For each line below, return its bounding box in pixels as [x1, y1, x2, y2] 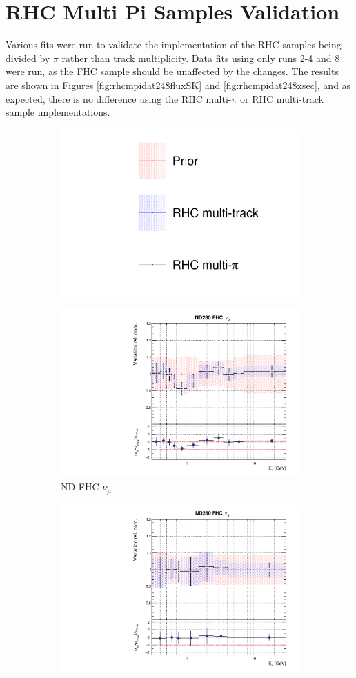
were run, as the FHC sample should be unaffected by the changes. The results [6, 64, 339, 79]
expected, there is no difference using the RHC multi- [6, 91, 232, 106]
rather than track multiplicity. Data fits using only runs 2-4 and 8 [61, 50, 340, 65]
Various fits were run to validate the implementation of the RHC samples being [6, 37, 342, 52]
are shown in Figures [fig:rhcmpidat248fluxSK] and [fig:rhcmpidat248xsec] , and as [6, 77, 351, 92]
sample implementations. [6, 105, 110, 119]
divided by [6, 50, 50, 65]
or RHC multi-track [240, 91, 324, 106]
